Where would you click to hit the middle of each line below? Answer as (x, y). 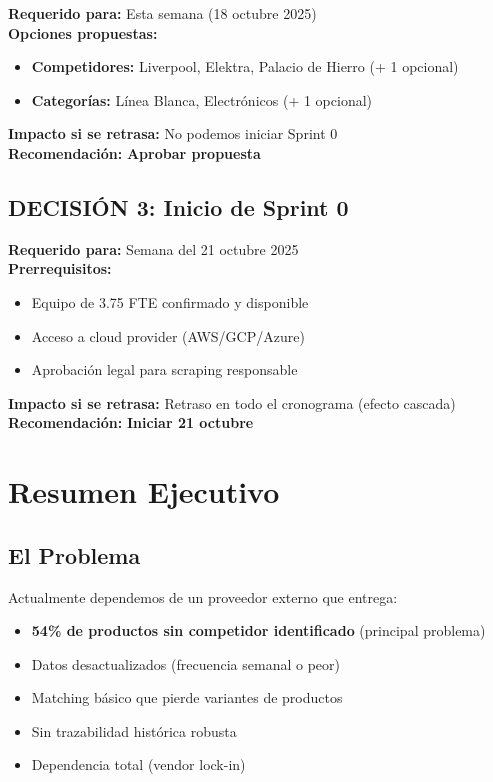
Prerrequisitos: (60, 268)
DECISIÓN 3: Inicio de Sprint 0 (178, 206)
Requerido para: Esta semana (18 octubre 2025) (162, 13)
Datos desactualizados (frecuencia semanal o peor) (185, 663)
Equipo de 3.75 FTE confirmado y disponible (170, 301)
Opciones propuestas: (83, 32)
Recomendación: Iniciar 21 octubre (131, 422)
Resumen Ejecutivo (144, 491)
